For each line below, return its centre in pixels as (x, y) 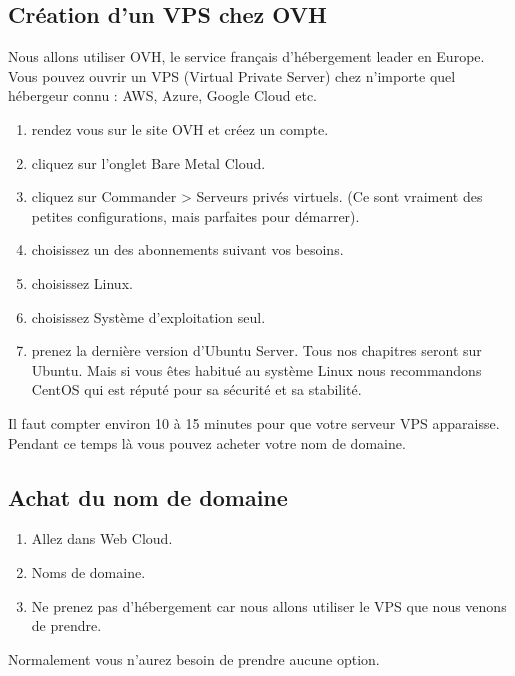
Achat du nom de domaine (148, 496)
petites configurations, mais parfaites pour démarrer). (195, 215)
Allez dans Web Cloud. (102, 538)
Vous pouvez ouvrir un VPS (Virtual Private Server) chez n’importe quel (232, 75)
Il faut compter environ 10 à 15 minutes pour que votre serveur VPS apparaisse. (254, 422)
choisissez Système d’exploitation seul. (148, 316)
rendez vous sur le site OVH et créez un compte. (180, 128)
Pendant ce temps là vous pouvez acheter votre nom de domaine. (207, 442)
